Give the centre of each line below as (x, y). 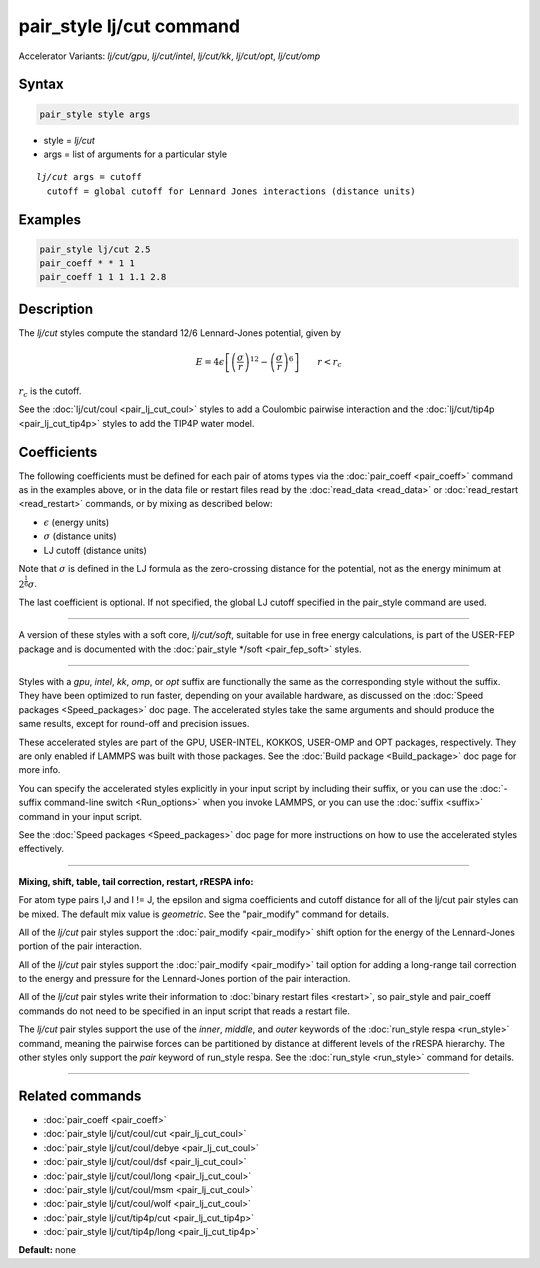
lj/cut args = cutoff (89, 177)
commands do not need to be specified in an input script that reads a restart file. (184, 1011)
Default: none (47, 1250)
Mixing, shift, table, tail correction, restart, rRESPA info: (136, 881)
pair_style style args (95, 114)
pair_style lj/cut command (129, 26)
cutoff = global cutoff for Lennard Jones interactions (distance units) (231, 191)
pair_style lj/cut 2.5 (95, 249)
